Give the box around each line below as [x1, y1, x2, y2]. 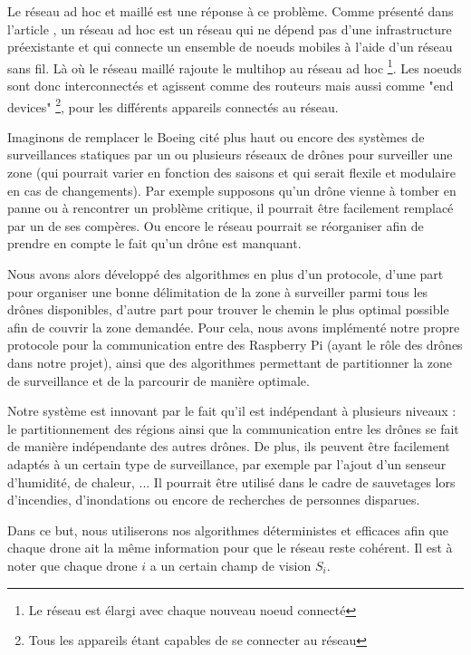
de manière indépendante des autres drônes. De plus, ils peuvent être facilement [7, 437, 450, 456]
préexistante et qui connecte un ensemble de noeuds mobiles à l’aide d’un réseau [7, 37, 453, 56]
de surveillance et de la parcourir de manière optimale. [7, 371, 310, 390]
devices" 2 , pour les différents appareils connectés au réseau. [7, 94, 339, 116]
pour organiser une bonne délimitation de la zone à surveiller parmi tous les [7, 282, 428, 301]
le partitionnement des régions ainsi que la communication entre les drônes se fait [7, 419, 459, 438]
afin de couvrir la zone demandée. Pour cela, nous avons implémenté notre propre [7, 317, 460, 336]
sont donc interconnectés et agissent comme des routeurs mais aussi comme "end [7, 76, 454, 95]
